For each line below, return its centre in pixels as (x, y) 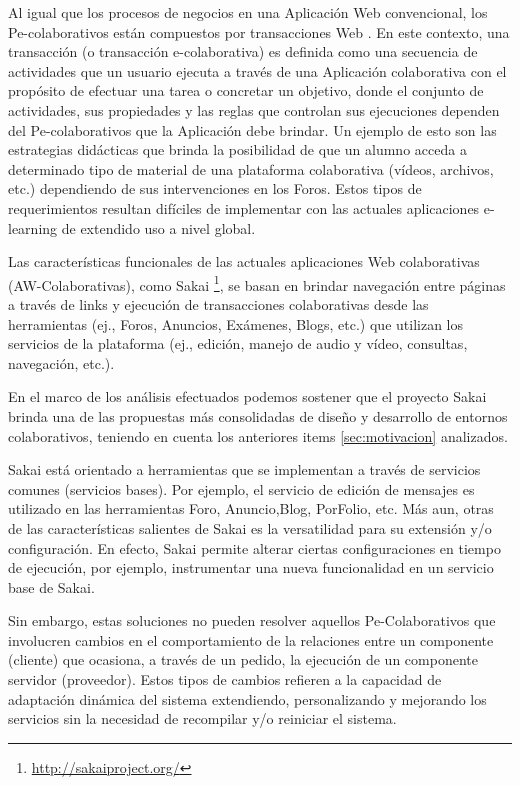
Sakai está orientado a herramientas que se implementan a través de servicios (244, 469)
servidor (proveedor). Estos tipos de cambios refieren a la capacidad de (225, 679)
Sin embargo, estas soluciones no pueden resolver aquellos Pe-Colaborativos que (252, 620)
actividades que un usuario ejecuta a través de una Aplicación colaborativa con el (257, 70)
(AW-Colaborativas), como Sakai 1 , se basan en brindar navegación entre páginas (257, 283)
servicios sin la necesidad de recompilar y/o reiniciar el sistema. (202, 718)
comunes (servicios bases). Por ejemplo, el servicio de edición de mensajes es (241, 488)
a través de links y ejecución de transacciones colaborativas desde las (218, 303)
